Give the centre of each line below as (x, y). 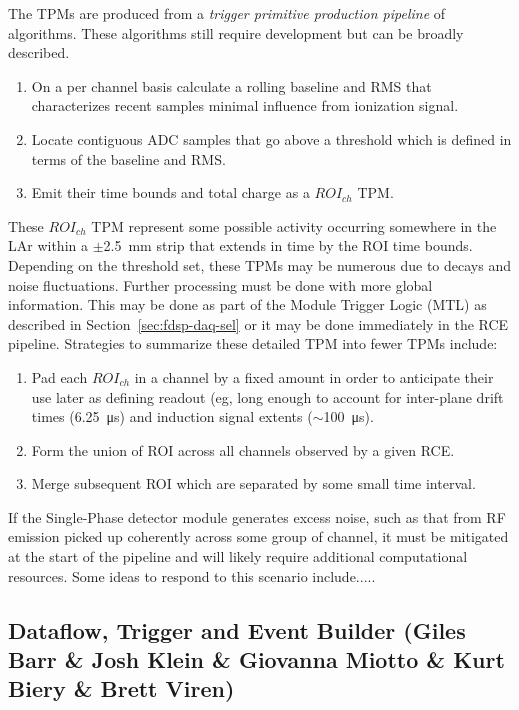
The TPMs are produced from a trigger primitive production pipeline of (227, 13)
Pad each (59, 376)
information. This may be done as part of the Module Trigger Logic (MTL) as (247, 304)
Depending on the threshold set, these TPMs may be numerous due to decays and (259, 264)
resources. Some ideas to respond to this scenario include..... (192, 575)
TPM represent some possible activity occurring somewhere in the (294, 225)
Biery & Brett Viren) (121, 688)
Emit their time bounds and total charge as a (170, 192)
